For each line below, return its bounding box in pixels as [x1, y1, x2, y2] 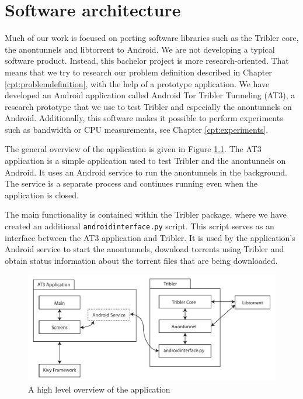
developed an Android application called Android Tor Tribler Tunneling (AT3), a [5, 89, 295, 101]
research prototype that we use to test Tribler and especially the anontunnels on [5, 100, 292, 112]
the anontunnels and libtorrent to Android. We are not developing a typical [5, 43, 275, 55]
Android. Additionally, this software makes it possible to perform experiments [5, 112, 283, 124]
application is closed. [5, 188, 79, 201]
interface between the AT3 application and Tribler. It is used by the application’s [5, 231, 295, 243]
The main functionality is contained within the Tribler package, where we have [5, 208, 287, 221]
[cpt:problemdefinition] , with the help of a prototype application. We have [5, 77, 270, 90]
